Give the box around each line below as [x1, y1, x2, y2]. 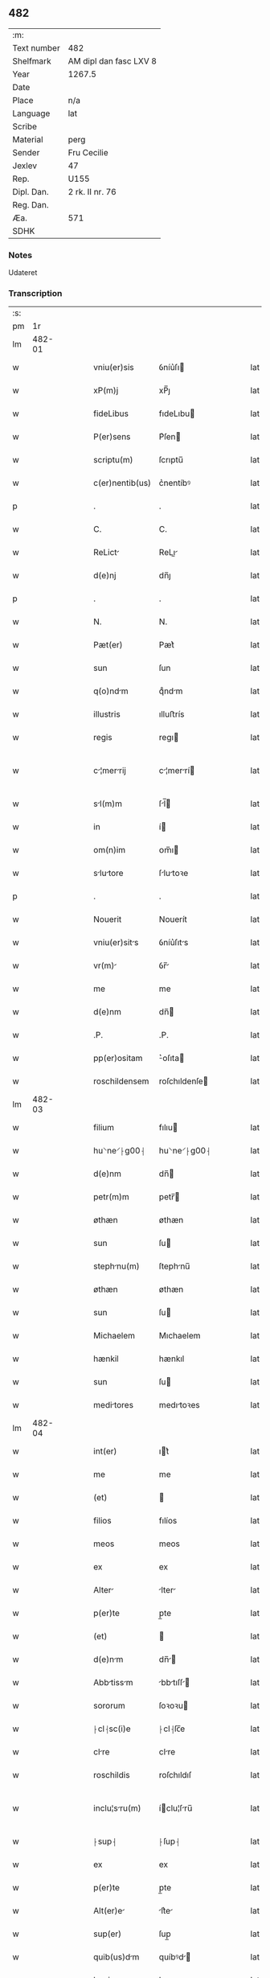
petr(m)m [93, 1191, 130, 1203]
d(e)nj [93, 570, 117, 582]
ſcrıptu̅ [158, 454, 183, 466]
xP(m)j [93, 385, 119, 397]
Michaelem [93, 1330, 135, 1342]
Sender [12, 146, 40, 158]
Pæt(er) [93, 639, 123, 651]
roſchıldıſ [158, 1770, 192, 1781]
